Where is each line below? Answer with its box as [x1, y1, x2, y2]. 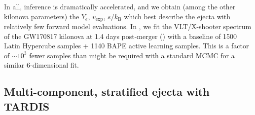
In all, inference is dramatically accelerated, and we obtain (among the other [4, 1, 236, 11]
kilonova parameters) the [4, 11, 79, 21]
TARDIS [4, 98, 50, 114]
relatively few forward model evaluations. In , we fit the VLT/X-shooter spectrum [4, 21, 252, 32]
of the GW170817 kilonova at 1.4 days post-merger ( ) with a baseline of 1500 [4, 31, 237, 41]
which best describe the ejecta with [124, 11, 230, 21]
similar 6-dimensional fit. [4, 60, 79, 70]
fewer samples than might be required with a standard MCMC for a [29, 50, 235, 60]
